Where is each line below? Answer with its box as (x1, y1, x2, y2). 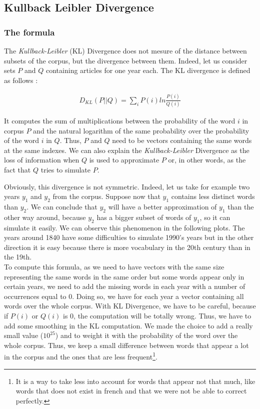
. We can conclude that (26, 201, 97, 211)
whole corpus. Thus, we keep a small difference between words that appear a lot (4, 339, 249, 350)
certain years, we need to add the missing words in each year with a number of (4, 281, 245, 291)
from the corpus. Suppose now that (52, 191, 160, 201)
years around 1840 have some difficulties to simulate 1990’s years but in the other (4, 232, 254, 242)
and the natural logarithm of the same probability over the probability (33, 125, 249, 135)
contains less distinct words (171, 191, 255, 201)
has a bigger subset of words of (96, 211, 191, 222)
